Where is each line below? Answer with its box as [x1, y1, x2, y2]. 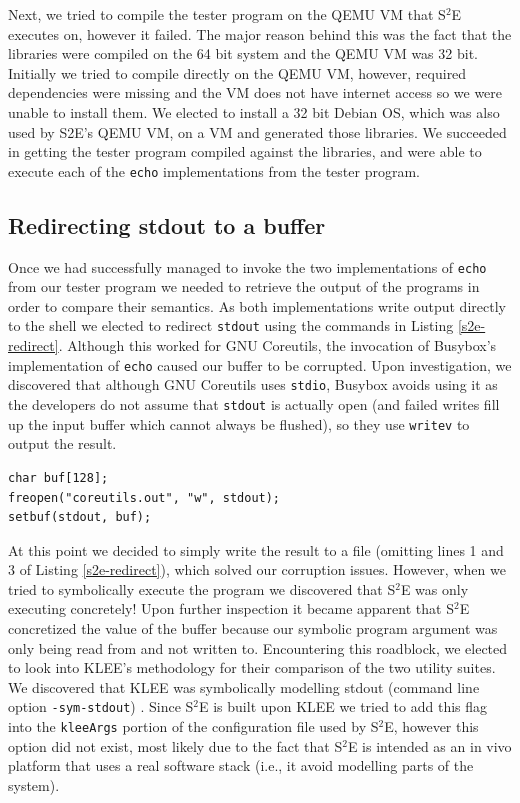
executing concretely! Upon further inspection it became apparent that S [8, 598, 454, 619]
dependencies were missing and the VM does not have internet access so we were [8, 82, 503, 103]
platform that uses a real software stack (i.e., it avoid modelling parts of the [8, 755, 474, 776]
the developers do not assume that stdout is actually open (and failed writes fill [8, 394, 500, 415]
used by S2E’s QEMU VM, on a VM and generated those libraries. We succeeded [8, 121, 507, 142]
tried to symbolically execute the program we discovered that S [8, 578, 396, 599]
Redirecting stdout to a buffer [8, 209, 326, 240]
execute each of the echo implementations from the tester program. [8, 160, 420, 181]
